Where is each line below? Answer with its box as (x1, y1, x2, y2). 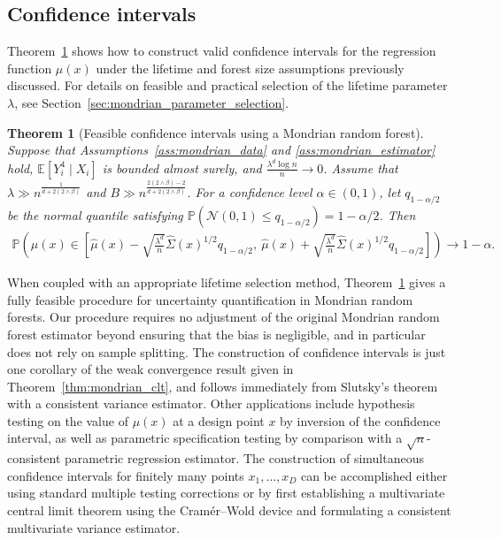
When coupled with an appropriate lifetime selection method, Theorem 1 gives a (7, 273, 446, 292)
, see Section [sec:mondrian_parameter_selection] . (14, 93, 289, 111)
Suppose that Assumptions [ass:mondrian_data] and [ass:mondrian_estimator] (7, 141, 435, 159)
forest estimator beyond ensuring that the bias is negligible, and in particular (7, 324, 426, 343)
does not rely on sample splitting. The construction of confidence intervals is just (7, 342, 446, 361)
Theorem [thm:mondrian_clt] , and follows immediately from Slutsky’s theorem (7, 376, 438, 395)
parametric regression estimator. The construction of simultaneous (65, 449, 424, 468)
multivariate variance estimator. (7, 518, 181, 536)
